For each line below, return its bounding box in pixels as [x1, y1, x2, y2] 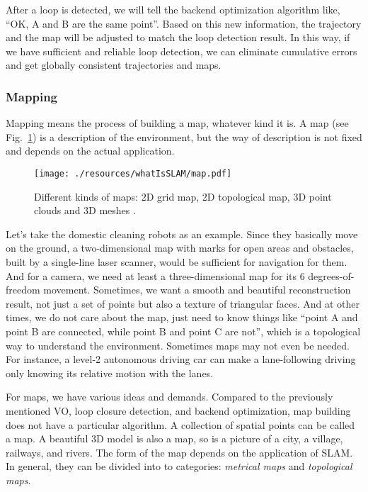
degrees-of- [308, 268, 355, 283]
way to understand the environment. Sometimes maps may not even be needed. [6, 337, 350, 352]
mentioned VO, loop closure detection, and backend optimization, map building [6, 403, 351, 418]
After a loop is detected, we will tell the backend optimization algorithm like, [6, 2, 340, 16]
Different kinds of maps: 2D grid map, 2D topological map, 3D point [34, 189, 332, 203]
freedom [6, 282, 40, 297]
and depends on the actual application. [6, 143, 175, 158]
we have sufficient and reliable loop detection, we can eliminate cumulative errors [6, 43, 357, 58]
